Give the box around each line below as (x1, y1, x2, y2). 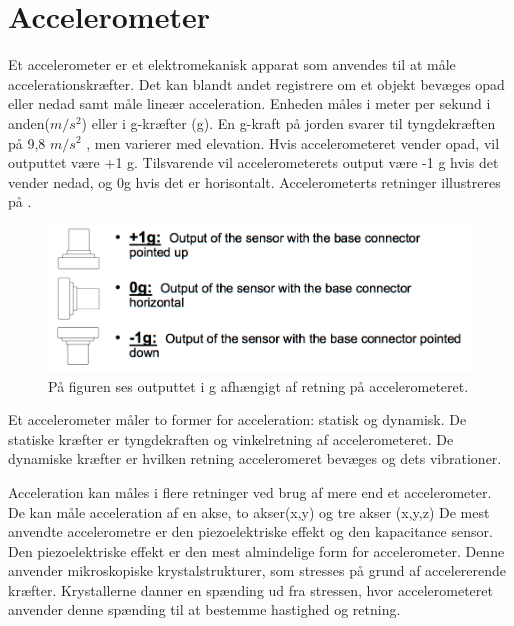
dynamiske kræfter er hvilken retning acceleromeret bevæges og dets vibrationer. (8, 448, 502, 469)
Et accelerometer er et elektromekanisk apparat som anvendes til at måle (8, 54, 456, 75)
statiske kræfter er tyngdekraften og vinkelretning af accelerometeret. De (8, 428, 454, 449)
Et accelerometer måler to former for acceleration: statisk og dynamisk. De (8, 409, 467, 430)
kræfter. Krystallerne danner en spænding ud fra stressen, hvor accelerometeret (8, 579, 493, 600)
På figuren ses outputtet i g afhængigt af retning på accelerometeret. (48, 375, 469, 396)
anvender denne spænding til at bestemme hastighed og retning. (8, 599, 401, 620)
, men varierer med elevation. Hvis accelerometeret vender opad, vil (86, 132, 500, 153)
